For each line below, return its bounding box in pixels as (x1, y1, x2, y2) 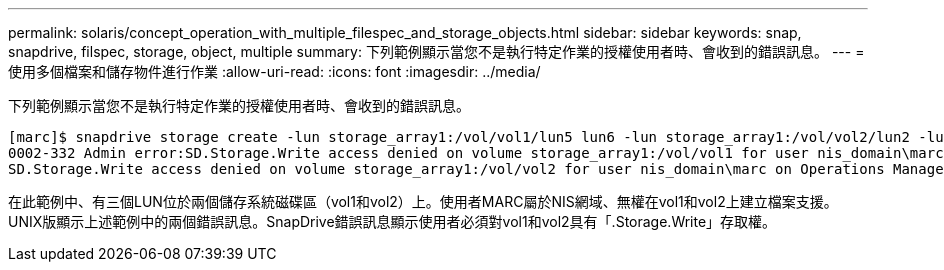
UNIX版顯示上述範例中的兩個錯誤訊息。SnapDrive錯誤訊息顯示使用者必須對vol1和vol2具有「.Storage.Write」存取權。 (8, 213, 777, 230)
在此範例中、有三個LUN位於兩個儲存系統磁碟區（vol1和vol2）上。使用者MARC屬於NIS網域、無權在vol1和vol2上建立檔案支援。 (8, 193, 838, 210)
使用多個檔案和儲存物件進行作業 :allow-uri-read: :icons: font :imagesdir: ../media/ (8, 63, 541, 80)
